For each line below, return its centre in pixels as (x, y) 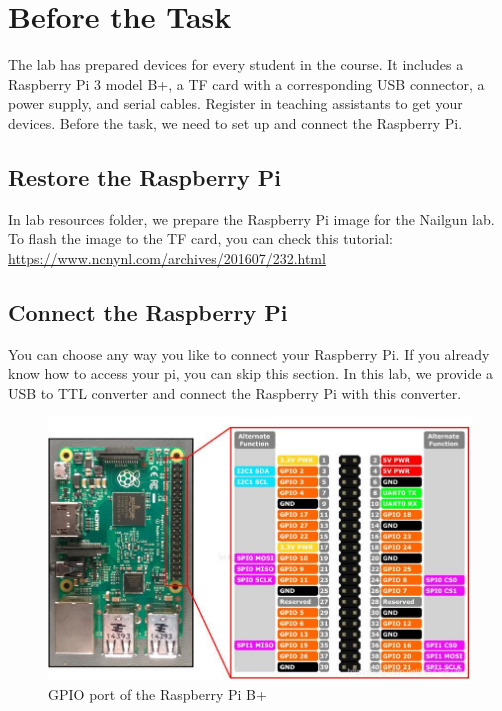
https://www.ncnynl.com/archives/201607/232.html (167, 257)
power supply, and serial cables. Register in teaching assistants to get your (235, 103)
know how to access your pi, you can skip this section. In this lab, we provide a (251, 373)
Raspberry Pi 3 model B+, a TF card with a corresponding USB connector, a (246, 83)
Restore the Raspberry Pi (145, 176)
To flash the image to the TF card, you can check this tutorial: (201, 238)
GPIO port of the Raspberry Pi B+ (157, 694)
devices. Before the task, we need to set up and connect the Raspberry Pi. (235, 122)
